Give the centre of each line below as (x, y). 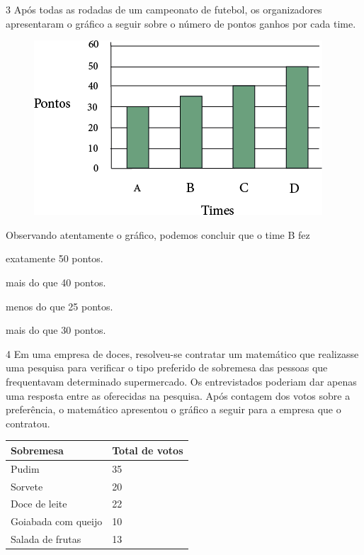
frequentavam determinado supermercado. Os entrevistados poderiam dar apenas (181, 381)
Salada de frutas (46, 539)
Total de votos (148, 450)
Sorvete (27, 486)
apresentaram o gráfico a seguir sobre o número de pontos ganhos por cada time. (181, 23)
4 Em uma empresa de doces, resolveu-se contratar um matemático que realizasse (182, 353)
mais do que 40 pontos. (56, 282)
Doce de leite (39, 504)
